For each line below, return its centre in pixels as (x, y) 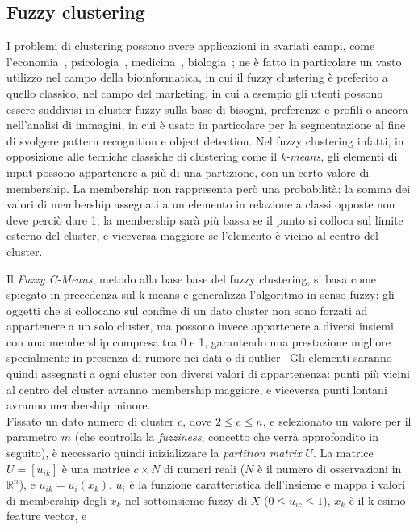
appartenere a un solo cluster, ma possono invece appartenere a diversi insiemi (200, 326)
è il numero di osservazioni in (330, 468)
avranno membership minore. (79, 405)
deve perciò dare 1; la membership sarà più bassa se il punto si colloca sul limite (205, 219)
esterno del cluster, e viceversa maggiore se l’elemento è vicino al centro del (192, 235)
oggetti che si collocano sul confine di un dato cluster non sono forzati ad (187, 310)
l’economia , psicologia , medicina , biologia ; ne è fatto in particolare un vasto (204, 61)
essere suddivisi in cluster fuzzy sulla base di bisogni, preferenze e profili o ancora (207, 109)
